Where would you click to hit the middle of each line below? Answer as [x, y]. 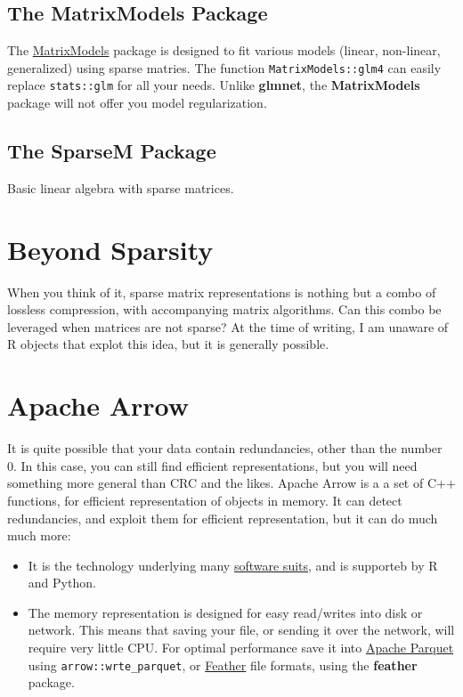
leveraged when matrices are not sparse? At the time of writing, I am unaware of [228, 326]
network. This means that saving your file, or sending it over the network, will [241, 630]
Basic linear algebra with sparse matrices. [121, 187]
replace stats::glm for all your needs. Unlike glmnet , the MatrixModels [214, 85]
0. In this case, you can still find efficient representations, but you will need [212, 465]
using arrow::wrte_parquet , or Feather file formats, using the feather [223, 665]
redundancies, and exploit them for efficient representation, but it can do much [223, 518]
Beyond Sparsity [110, 249]
